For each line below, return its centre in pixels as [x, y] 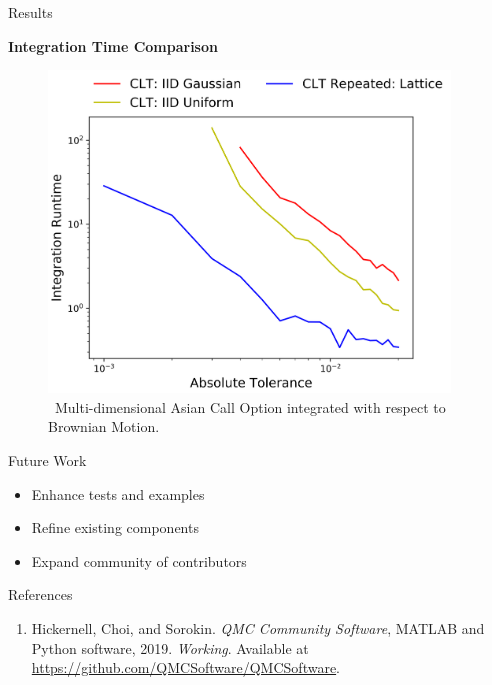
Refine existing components [115, 527]
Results [30, 12]
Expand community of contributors [139, 560]
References [40, 594]
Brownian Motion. [104, 426]
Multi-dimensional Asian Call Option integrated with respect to [250, 406]
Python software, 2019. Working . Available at [170, 647]
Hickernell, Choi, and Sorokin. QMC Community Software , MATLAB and [258, 627]
